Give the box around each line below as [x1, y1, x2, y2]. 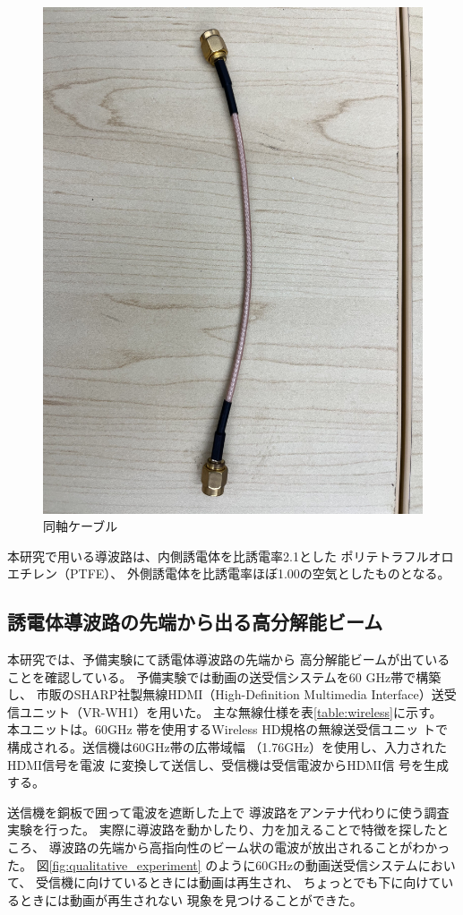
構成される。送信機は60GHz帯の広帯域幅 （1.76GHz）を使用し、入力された [7, 738, 447, 757]
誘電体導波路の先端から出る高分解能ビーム [7, 608, 383, 636]
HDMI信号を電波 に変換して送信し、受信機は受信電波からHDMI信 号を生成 [7, 755, 450, 774]
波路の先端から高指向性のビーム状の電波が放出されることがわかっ [61, 838, 450, 857]
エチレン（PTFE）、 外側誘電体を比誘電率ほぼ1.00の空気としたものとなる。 [7, 564, 450, 583]
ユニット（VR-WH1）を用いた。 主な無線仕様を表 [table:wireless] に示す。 [19, 702, 442, 721]
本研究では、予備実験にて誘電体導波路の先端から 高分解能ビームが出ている [7, 650, 450, 669]
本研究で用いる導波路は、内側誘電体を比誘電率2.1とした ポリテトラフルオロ [7, 546, 454, 565]
